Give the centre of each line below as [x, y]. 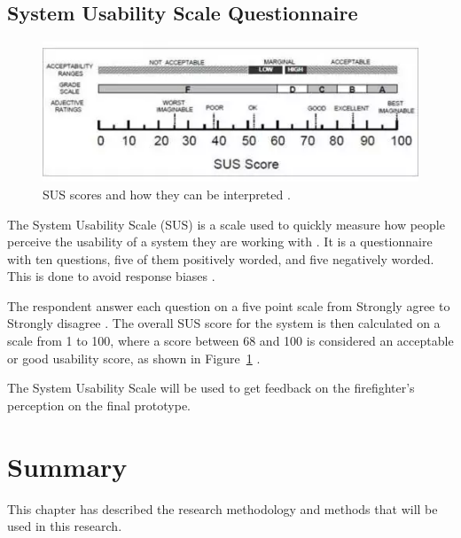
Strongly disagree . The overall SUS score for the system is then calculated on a [224, 323]
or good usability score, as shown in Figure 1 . [134, 358]
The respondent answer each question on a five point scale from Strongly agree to [229, 305]
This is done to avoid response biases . [111, 276]
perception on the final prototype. [99, 405]
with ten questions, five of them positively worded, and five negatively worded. [221, 258]
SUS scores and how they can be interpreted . [167, 194]
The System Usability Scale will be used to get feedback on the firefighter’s [211, 388]
